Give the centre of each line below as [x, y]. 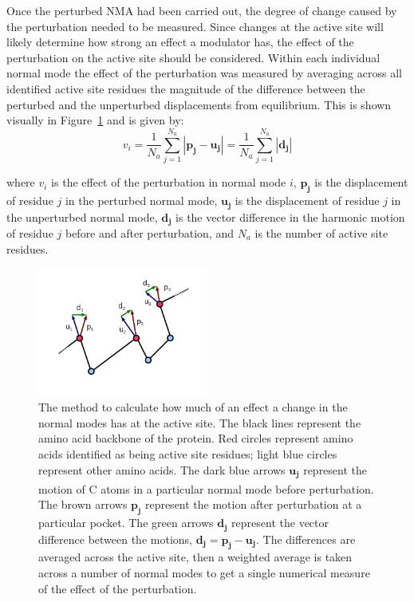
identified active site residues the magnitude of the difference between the [186, 88]
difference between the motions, [115, 539]
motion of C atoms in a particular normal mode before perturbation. [206, 488]
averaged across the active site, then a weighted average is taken [195, 557]
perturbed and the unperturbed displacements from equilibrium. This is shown [199, 104]
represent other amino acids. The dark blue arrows [162, 469]
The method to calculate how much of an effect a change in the [193, 407]
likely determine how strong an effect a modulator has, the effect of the [180, 42]
